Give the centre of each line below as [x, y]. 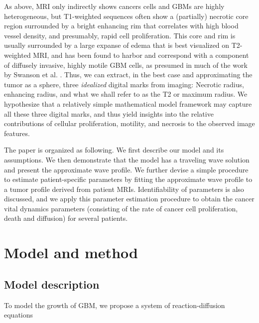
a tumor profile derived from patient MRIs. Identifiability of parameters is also [124, 189]
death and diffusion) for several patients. [66, 218]
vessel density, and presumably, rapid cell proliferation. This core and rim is [120, 35]
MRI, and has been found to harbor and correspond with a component [141, 55]
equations [19, 315]
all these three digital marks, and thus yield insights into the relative [109, 113]
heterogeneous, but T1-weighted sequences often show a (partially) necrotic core [126, 16]
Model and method [71, 252]
